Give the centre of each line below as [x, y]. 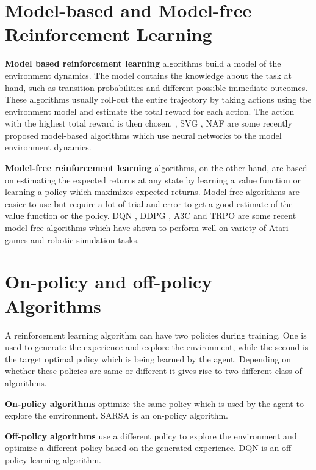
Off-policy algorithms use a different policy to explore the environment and [151, 435]
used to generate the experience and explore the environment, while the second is [157, 347]
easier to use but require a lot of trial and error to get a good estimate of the [149, 203]
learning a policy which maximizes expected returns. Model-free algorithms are [153, 192]
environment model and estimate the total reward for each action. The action [150, 111]
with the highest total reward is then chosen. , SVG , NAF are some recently [149, 123]
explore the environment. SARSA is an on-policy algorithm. [117, 415]
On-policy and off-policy [109, 281]
